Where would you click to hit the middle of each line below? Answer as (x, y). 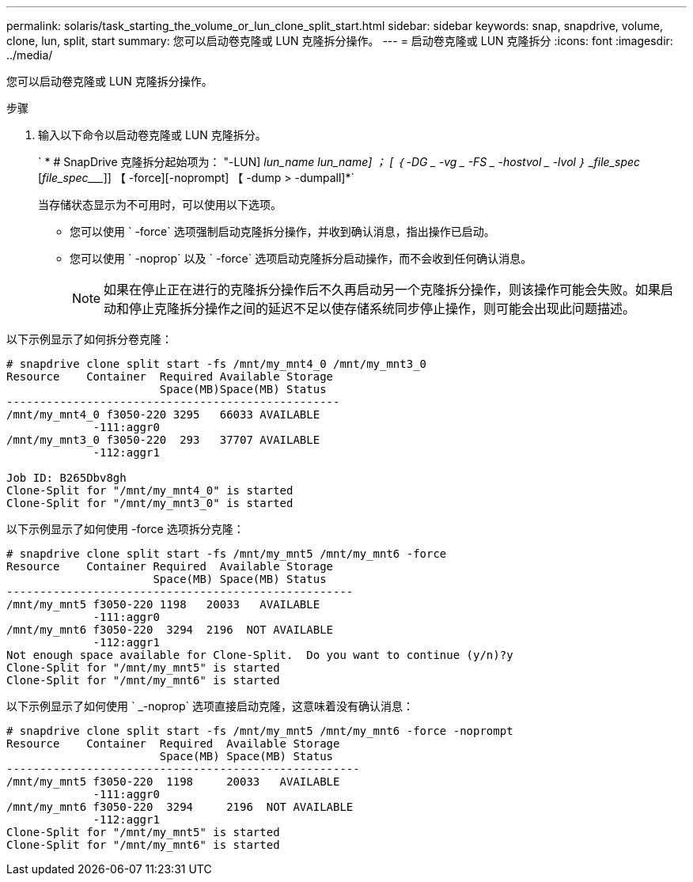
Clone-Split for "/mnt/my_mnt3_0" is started (150, 503)
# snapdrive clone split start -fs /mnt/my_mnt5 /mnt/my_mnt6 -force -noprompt (260, 731)
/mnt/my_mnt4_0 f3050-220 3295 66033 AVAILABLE (163, 415)
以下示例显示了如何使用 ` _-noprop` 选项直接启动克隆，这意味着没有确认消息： (210, 706)
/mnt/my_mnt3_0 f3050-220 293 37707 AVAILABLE (163, 440)
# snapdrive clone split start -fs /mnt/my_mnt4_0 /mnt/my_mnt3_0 (217, 364)
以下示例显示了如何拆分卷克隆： (89, 339)
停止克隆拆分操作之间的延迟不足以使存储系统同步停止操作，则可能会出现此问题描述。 (382, 309)
